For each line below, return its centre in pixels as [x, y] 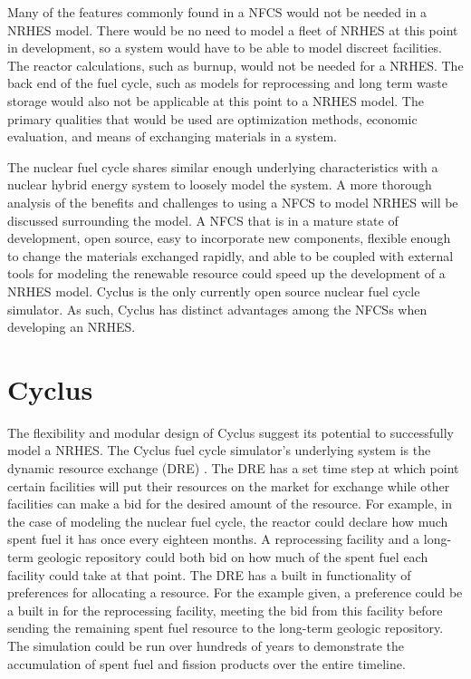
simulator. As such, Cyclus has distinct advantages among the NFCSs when [217, 309]
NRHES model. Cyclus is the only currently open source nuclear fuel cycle [214, 291]
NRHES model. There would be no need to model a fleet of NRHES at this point [233, 29]
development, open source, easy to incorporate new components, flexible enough [229, 238]
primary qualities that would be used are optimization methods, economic [212, 118]
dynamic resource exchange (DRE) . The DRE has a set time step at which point [233, 468]
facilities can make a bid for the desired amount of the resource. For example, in [230, 504]
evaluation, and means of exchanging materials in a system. [172, 136]
